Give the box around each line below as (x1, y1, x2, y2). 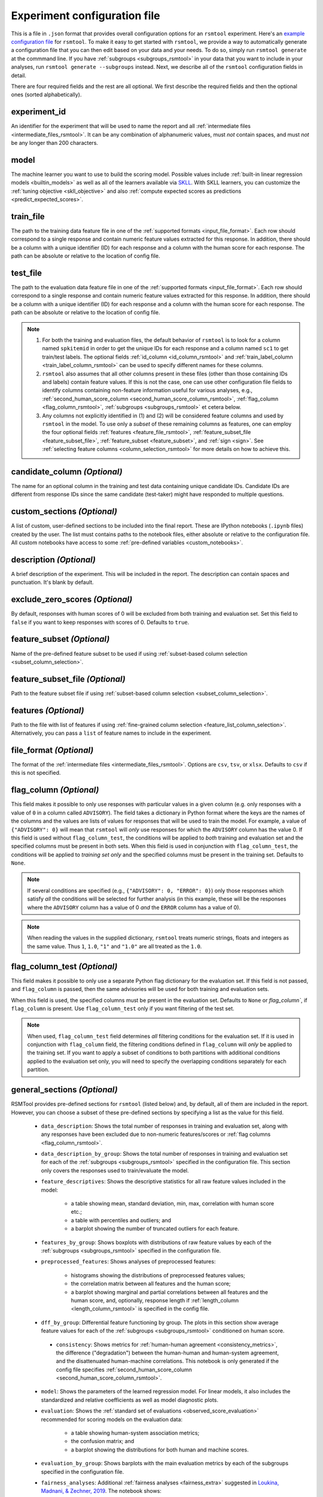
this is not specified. (11, 769, 61, 777)
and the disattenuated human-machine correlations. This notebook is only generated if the (56, 1357, 279, 1365)
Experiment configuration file (11, 9, 160, 22)
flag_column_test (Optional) (11, 961, 118, 971)
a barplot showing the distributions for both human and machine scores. (71, 1446, 249, 1453)
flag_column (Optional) (11, 785, 99, 795)
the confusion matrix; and (71, 1438, 135, 1445)
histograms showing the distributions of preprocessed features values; (71, 1271, 245, 1278)
